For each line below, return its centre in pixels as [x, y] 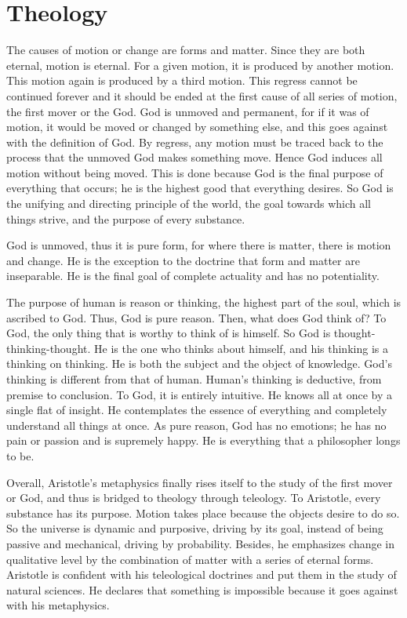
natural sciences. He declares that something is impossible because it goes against [202, 589]
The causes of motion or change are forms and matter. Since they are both [186, 50]
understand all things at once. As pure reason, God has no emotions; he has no [196, 425]
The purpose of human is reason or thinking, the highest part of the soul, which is [204, 302]
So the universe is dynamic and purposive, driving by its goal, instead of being [195, 528]
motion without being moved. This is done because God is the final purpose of [195, 172]
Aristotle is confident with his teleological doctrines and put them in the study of [202, 574]
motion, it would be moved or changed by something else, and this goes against [197, 127]
